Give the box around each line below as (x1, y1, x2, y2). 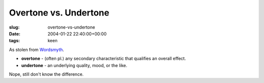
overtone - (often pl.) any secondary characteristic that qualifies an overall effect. (21, 56, 186, 62)
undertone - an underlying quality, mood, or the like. (21, 62, 127, 68)
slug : (9, 24, 20, 30)
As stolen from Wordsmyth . (9, 47, 65, 52)
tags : (9, 38, 20, 44)
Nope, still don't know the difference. (9, 71, 84, 77)
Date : (9, 31, 21, 36)
